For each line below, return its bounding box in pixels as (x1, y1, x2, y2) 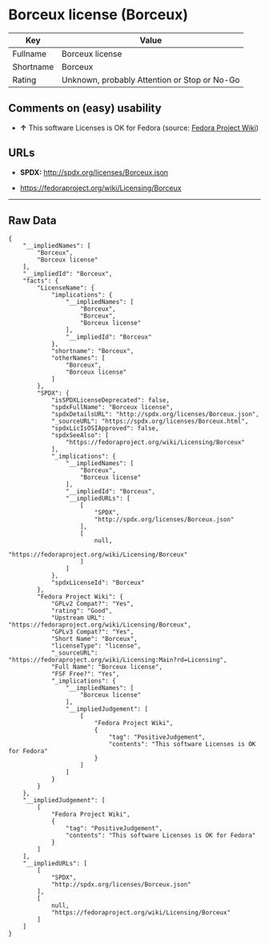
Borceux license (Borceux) (8, 6, 188, 24)
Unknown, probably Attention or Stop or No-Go (61, 74, 240, 85)
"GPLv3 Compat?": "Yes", (50, 628, 134, 636)
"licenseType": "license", (50, 642, 142, 651)
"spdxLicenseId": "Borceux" (50, 579, 146, 587)
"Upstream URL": (50, 614, 106, 623)
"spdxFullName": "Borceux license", (50, 404, 174, 412)
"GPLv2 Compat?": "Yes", (50, 600, 134, 608)
